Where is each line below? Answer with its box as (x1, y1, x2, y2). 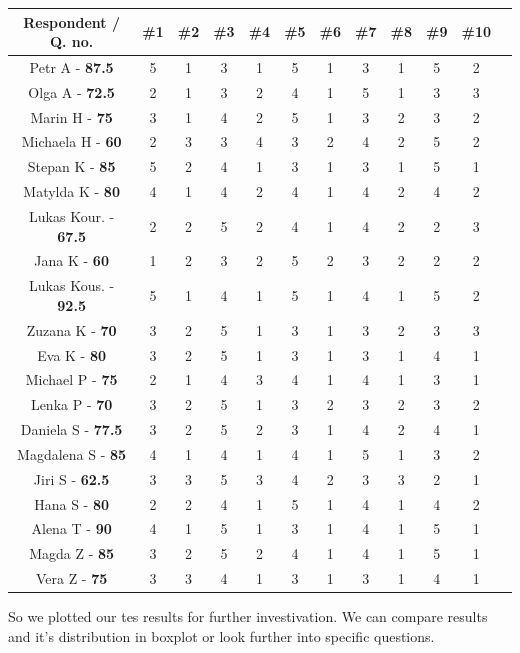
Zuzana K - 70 (26, 319, 117, 340)
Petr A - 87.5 (29, 56, 114, 77)
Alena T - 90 (31, 518, 112, 539)
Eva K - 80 (37, 344, 107, 365)
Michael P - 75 (25, 369, 118, 390)
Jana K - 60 (34, 250, 109, 271)
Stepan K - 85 (27, 156, 116, 177)
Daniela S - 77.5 (20, 419, 123, 440)
